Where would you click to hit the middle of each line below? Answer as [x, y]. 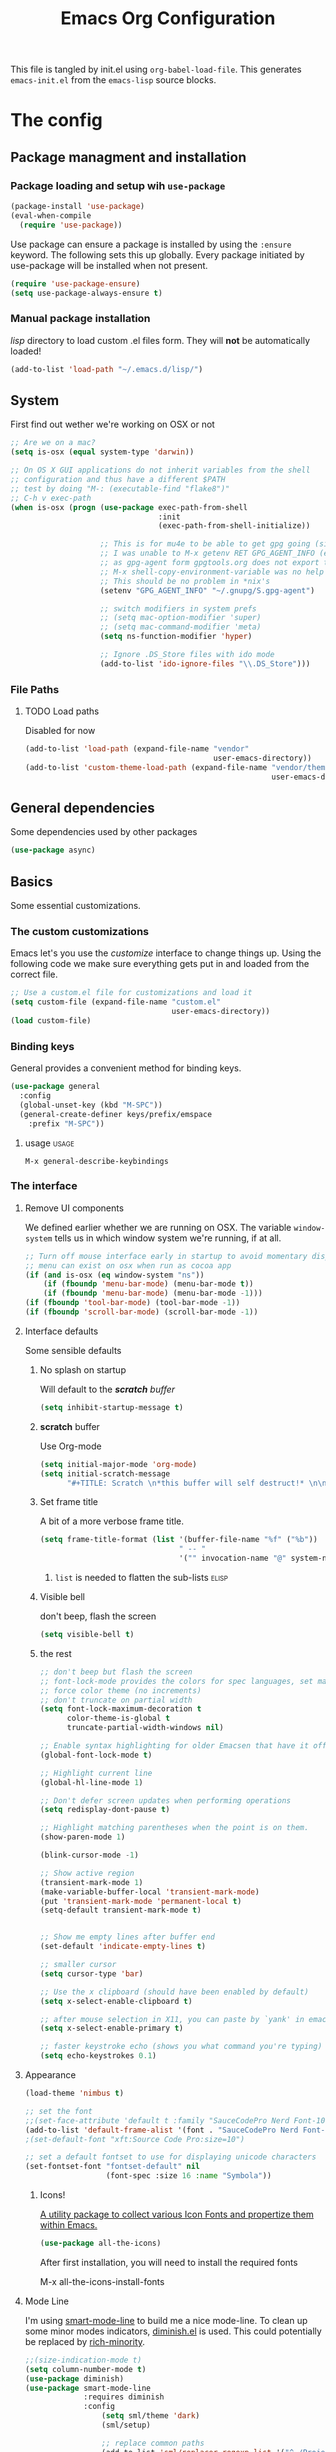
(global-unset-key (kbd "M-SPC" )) [91, 1105]
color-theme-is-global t [118, 1718]
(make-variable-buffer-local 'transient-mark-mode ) [149, 1892]
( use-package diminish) [74, 2378]
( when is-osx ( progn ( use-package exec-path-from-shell [129, 507]
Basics [31, 881]
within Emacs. [68, 2225]
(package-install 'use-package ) [77, 207]
